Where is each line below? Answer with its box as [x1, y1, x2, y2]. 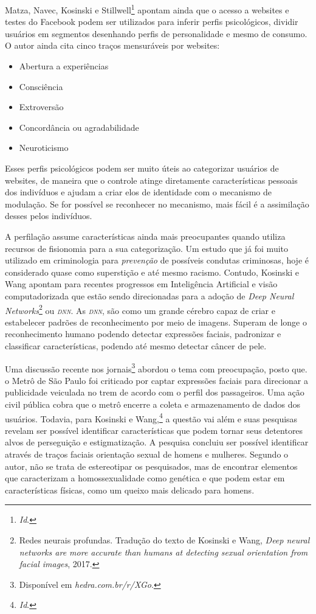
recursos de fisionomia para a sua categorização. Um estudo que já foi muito [5, 242, 289, 254]
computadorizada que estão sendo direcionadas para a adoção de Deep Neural [5, 289, 294, 302]
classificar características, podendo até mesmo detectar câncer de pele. [5, 339, 267, 352]
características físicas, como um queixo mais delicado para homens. [5, 483, 255, 496]
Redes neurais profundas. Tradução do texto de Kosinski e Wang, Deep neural [19, 534, 310, 546]
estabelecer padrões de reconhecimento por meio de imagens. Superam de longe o [5, 315, 307, 328]
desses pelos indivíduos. [5, 209, 92, 222]
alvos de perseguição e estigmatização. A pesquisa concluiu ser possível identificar [5, 436, 309, 448]
